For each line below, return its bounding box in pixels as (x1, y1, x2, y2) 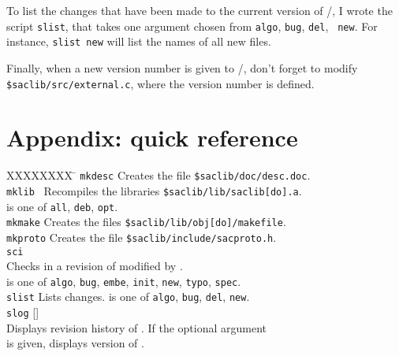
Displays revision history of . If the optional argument (6, 319, 267, 336)
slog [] (6, 304, 39, 321)
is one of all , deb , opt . (6, 198, 118, 214)
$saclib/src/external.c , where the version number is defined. (6, 75, 315, 91)
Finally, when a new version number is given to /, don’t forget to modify (6, 59, 358, 76)
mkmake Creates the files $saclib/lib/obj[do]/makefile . (6, 213, 286, 230)
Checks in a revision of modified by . (6, 258, 183, 274)
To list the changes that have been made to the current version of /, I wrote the (6, 2, 393, 18)
